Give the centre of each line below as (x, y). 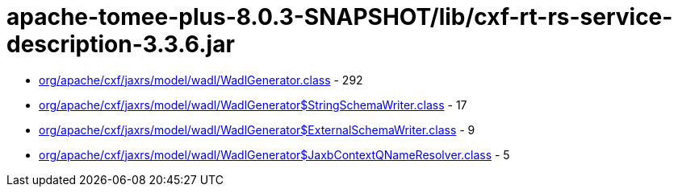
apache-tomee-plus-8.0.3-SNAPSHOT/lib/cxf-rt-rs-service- (340, 17)
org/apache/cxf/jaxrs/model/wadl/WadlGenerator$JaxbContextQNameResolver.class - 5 (274, 154)
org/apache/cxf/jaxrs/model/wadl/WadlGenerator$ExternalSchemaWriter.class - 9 (257, 129)
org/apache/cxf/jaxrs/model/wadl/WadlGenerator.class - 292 (201, 80)
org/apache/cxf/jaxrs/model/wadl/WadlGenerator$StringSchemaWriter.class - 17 (253, 105)
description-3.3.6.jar (121, 44)
